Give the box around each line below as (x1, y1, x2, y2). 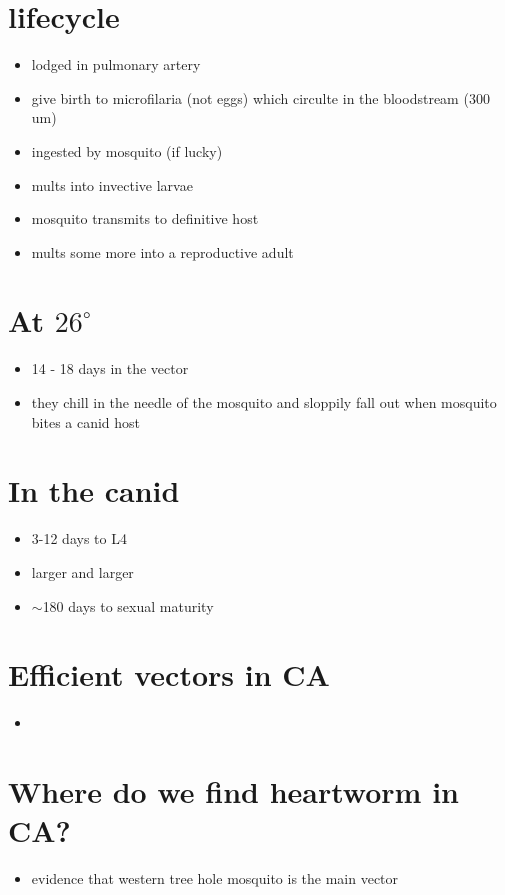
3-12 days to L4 (31, 528, 127, 549)
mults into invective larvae (31, 174, 193, 195)
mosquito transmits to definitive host (31, 208, 259, 229)
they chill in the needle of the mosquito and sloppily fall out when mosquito (31, 392, 497, 412)
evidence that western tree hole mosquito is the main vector (31, 868, 399, 889)
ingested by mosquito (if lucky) (31, 140, 223, 161)
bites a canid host (31, 411, 141, 432)
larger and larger (31, 561, 134, 582)
